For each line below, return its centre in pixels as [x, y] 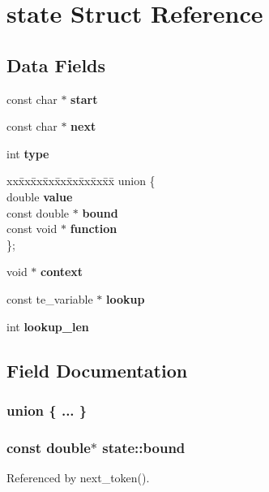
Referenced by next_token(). [78, 477]
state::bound [144, 447]
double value [40, 196]
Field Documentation [97, 370]
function [94, 229]
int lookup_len [48, 326]
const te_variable [50, 298]
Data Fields [56, 65]
